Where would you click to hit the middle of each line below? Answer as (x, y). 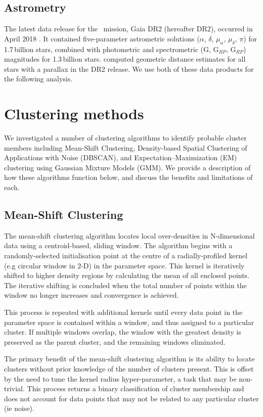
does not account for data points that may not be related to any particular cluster (131, 398)
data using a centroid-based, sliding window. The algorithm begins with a (118, 245)
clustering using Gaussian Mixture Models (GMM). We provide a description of (127, 167)
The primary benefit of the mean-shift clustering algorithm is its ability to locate (129, 359)
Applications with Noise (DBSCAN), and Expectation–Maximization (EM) (121, 157)
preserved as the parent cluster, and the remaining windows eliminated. (115, 341)
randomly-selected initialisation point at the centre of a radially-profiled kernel (126, 256)
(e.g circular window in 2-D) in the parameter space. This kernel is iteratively (124, 265)
